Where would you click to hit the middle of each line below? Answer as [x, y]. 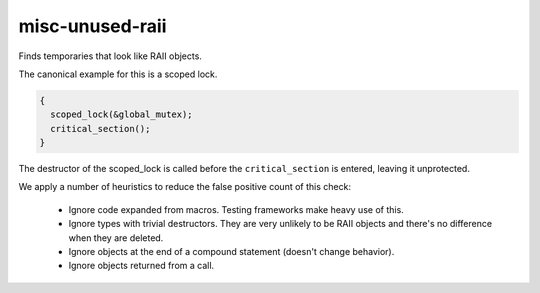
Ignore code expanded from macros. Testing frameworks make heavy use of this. [236, 209]
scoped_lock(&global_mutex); [122, 114]
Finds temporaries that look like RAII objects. [110, 56]
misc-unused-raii [92, 26]
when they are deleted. [116, 237]
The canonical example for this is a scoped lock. [118, 74]
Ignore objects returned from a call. [141, 266]
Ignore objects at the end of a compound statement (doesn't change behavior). [231, 252]
